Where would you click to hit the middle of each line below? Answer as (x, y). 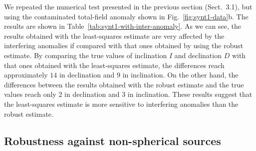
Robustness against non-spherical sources (113, 140)
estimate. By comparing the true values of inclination (86, 55)
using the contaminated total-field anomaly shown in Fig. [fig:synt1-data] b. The (126, 16)
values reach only (30, 94)
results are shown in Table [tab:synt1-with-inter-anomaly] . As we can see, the (123, 26)
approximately (26, 75)
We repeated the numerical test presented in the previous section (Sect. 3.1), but (128, 6)
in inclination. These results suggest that (190, 94)
